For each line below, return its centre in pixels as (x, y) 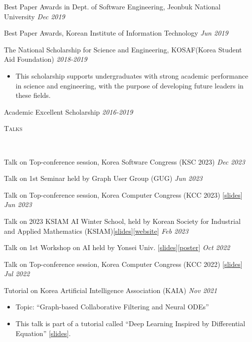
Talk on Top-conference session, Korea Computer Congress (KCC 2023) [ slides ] (123, 194)
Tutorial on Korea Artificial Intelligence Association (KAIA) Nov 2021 (111, 290)
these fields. (33, 95)
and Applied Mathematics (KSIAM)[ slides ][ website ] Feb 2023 (96, 231)
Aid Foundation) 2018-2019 (46, 59)
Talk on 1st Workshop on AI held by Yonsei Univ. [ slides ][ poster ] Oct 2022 (117, 247)
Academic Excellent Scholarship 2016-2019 (69, 111)
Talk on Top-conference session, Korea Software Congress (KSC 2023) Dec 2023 (125, 161)
